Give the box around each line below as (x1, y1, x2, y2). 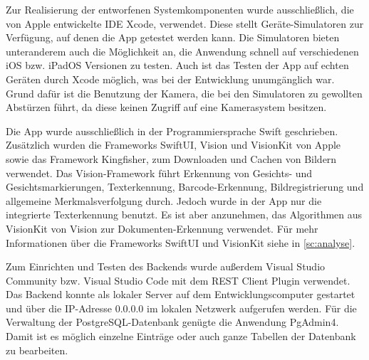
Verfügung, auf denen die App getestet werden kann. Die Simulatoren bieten (6, 30, 340, 45)
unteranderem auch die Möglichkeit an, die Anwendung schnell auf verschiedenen (6, 43, 359, 58)
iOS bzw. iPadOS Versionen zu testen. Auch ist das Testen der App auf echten (6, 58, 349, 73)
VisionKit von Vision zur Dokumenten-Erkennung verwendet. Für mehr (6, 221, 318, 235)
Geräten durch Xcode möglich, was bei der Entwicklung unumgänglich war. (6, 71, 335, 86)
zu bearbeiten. (6, 342, 68, 357)
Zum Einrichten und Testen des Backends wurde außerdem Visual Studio (6, 259, 326, 274)
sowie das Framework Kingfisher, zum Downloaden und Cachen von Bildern (6, 151, 337, 166)
